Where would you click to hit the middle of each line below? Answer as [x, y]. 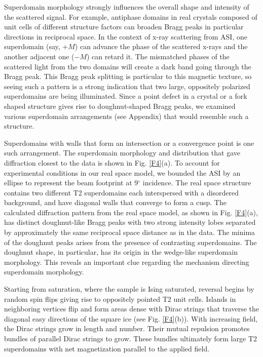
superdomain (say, [32, 46]
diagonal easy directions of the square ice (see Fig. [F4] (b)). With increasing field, [131, 318]
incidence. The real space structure [197, 183]
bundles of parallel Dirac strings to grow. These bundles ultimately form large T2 [130, 338]
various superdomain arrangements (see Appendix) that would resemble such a [126, 116]
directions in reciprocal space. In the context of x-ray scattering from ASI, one [126, 36]
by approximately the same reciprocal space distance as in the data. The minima [130, 232]
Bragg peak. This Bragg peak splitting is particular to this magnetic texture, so [128, 76]
